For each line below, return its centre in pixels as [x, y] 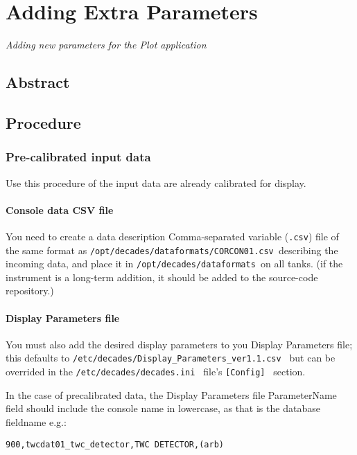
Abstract [38, 82]
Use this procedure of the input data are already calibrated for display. [156, 182]
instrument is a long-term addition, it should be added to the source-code [162, 277]
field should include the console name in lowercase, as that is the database [163, 408]
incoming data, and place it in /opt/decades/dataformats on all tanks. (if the [174, 264]
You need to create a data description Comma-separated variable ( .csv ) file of [172, 236]
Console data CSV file [60, 209]
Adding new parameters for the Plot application [106, 45]
